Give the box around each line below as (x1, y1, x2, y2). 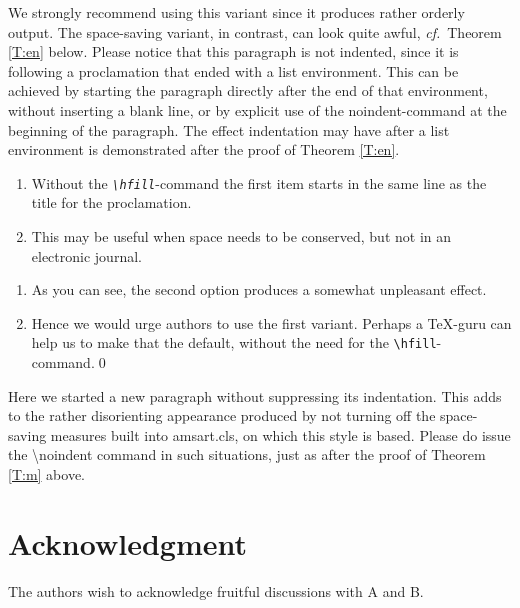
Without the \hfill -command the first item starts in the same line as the (31, 172, 487, 193)
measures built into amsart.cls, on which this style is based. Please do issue (50, 424, 511, 445)
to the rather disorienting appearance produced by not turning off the (8, 405, 436, 426)
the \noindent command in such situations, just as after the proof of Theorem (8, 444, 486, 465)
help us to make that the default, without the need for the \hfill (31, 332, 437, 353)
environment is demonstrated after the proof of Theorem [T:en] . (8, 139, 400, 160)
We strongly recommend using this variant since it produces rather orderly (8, 2, 465, 22)
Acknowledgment (8, 522, 247, 563)
